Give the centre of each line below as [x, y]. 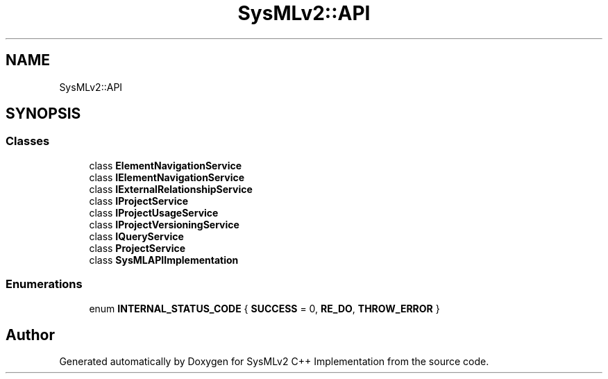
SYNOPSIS [43, 114]
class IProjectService [138, 201]
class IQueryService [136, 236]
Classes [28, 141]
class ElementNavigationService [166, 165]
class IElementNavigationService [167, 177]
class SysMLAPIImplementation [164, 260]
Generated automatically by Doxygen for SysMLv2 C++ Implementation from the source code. [274, 362]
